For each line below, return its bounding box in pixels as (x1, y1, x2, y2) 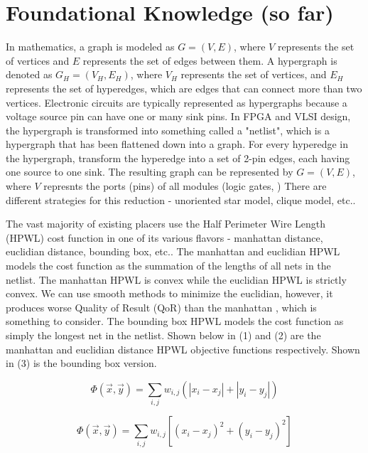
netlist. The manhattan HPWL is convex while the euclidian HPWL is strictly (6, 272, 347, 287)
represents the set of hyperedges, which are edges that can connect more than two (6, 80, 362, 95)
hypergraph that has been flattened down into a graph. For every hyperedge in (6, 137, 349, 151)
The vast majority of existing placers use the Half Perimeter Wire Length (6, 216, 326, 231)
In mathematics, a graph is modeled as (6, 39, 175, 54)
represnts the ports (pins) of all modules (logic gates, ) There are (43, 178, 327, 193)
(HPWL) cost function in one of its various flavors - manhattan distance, (6, 230, 323, 245)
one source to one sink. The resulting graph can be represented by (6, 164, 293, 179)
